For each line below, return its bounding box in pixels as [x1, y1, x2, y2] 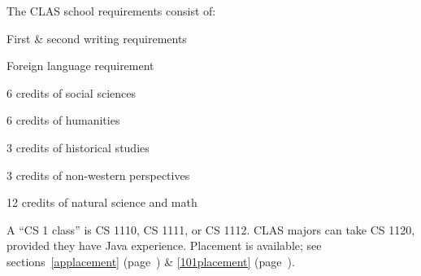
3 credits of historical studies [7, 138, 150, 156]
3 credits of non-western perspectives [7, 166, 190, 183]
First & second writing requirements [7, 29, 187, 46]
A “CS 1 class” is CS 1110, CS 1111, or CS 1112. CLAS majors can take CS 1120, [7, 221, 415, 238]
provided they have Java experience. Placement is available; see [7, 237, 322, 254]
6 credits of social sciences [7, 84, 136, 101]
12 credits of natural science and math [7, 194, 197, 211]
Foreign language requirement [7, 57, 154, 74]
